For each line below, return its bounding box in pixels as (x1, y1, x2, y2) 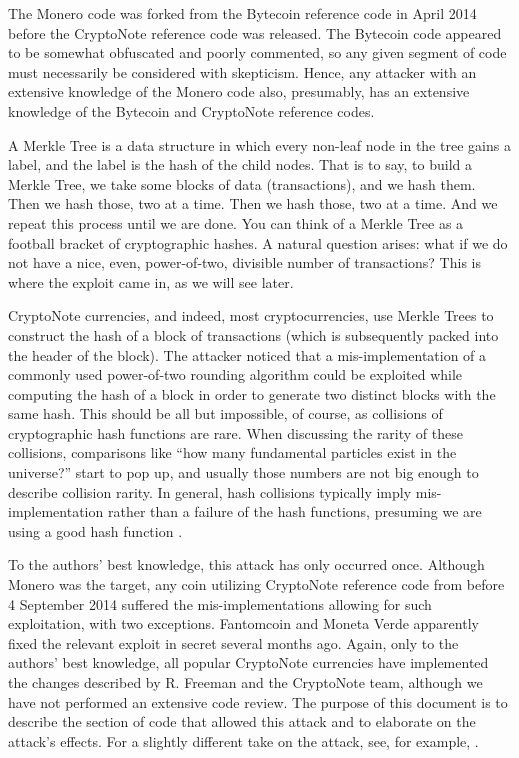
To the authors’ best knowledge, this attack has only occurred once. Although (8, 554, 485, 575)
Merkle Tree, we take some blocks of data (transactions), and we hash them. (8, 173, 476, 194)
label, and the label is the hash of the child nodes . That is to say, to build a (8, 154, 472, 175)
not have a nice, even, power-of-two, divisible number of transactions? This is (8, 252, 481, 273)
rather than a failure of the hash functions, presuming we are (107, 501, 482, 522)
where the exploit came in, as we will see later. (8, 271, 294, 292)
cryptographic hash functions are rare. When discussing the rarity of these (8, 422, 463, 443)
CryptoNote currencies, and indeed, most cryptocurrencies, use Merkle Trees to (8, 305, 494, 326)
